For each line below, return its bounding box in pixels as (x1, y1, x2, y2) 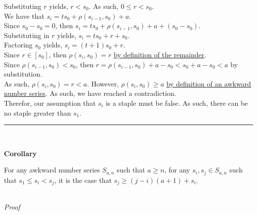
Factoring (4, 40, 33, 50)
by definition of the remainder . (113, 49, 207, 59)
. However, (87, 78, 119, 88)
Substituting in (4, 30, 49, 40)
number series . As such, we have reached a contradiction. (4, 88, 176, 98)
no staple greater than (4, 107, 71, 118)
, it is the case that (54, 174, 112, 185)
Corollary (4, 148, 37, 158)
